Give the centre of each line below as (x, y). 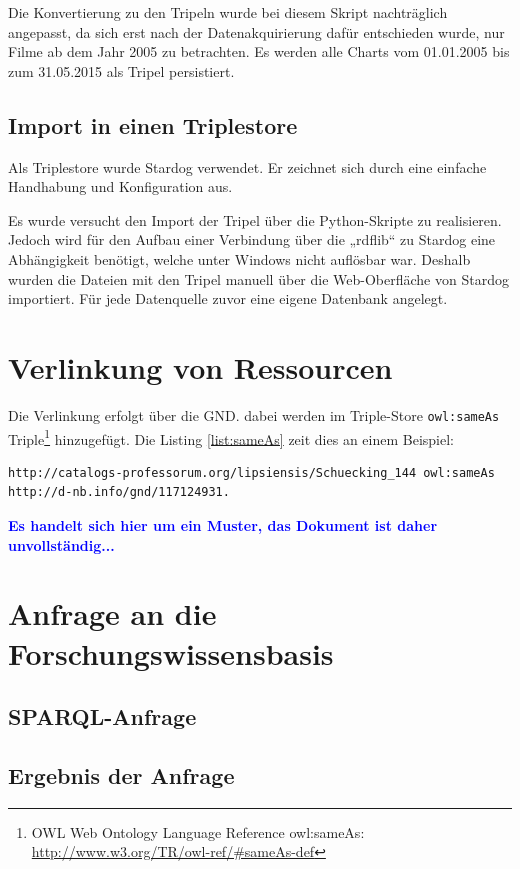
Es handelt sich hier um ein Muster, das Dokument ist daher (223, 524)
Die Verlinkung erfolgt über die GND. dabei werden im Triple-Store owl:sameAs (254, 414)
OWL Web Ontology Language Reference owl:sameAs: (198, 831)
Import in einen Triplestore (153, 124)
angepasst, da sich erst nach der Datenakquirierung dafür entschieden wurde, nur (256, 31)
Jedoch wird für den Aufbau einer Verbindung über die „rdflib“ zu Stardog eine (252, 239)
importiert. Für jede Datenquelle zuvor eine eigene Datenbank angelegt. (228, 298)
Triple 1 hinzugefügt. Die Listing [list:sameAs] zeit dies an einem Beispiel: (231, 437)
